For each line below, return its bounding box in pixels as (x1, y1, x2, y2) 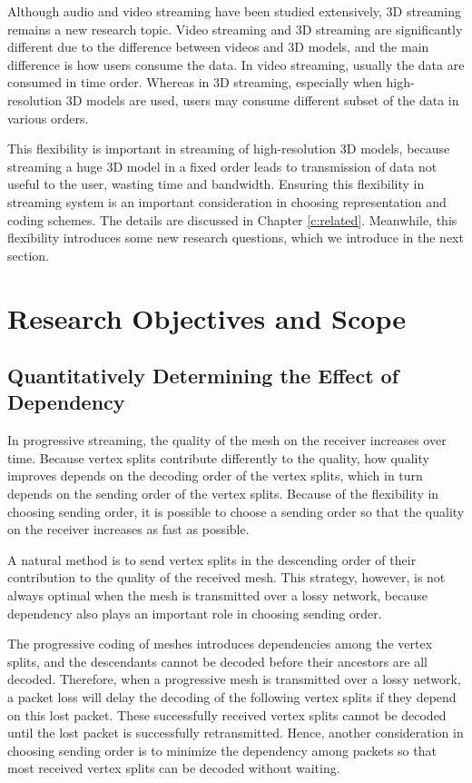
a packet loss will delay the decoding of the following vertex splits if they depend (7, 688, 457, 706)
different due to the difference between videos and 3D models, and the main (7, 37, 429, 56)
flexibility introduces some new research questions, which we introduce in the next (7, 228, 464, 247)
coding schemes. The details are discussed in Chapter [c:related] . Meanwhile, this (7, 210, 457, 229)
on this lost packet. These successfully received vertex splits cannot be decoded (7, 705, 447, 724)
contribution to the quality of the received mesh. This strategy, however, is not (7, 568, 446, 587)
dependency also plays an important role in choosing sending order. (7, 603, 382, 622)
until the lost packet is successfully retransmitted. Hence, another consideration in (7, 723, 464, 742)
